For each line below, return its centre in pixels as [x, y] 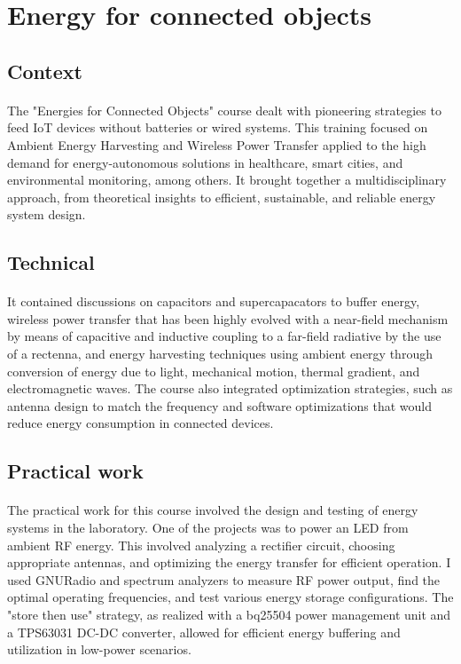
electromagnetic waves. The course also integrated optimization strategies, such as [230, 388]
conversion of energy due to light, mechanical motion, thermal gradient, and [214, 371]
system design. [47, 214]
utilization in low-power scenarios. [99, 649]
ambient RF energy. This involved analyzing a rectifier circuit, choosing [201, 545]
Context [45, 71]
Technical [51, 262]
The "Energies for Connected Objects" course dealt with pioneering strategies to [224, 110]
